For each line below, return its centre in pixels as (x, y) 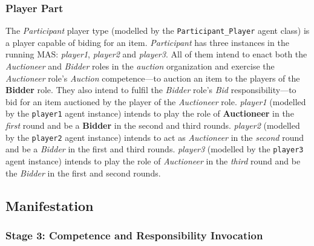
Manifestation (50, 205)
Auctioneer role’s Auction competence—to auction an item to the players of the (153, 78)
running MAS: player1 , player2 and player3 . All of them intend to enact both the (156, 54)
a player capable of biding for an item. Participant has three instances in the (147, 42)
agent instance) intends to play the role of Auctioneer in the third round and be (153, 161)
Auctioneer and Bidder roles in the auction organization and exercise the (140, 66)
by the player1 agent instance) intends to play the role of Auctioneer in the (150, 113)
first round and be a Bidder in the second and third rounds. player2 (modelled (153, 125)
